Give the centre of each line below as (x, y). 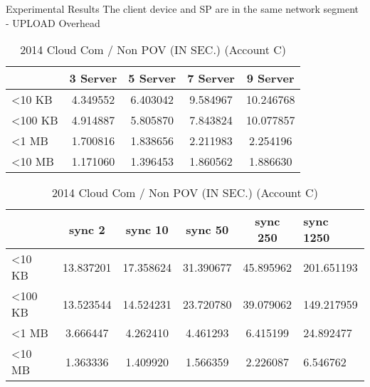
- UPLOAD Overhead (53, 22)
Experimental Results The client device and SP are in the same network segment (183, 9)
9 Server (270, 78)
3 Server (93, 78)
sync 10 (147, 229)
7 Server (211, 78)
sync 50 (207, 229)
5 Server (152, 78)
